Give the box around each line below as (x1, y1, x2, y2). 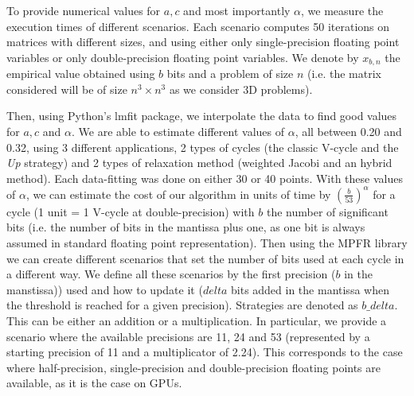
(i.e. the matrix (307, 65, 381, 82)
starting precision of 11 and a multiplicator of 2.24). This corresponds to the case (6, 344, 403, 360)
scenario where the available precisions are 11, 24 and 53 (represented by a (6, 328, 370, 344)
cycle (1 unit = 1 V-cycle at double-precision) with (6, 203, 255, 219)
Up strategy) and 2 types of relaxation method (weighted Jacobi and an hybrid (6, 154, 393, 171)
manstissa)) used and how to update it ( (6, 281, 203, 297)
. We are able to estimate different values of (72, 123, 284, 140)
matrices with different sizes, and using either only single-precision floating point (6, 33, 400, 50)
